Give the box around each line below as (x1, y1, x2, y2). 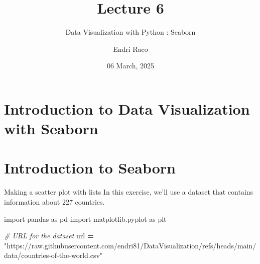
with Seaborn (4, 118, 98, 139)
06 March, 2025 (106, 60, 155, 71)
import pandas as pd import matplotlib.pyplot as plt (4, 213, 167, 224)
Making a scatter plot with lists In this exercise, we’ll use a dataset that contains (4, 187, 253, 197)
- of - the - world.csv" (49, 250, 103, 260)
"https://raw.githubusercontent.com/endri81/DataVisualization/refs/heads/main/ (4, 240, 256, 250)
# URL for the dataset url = (4, 230, 94, 241)
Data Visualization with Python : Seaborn (65, 27, 196, 37)
